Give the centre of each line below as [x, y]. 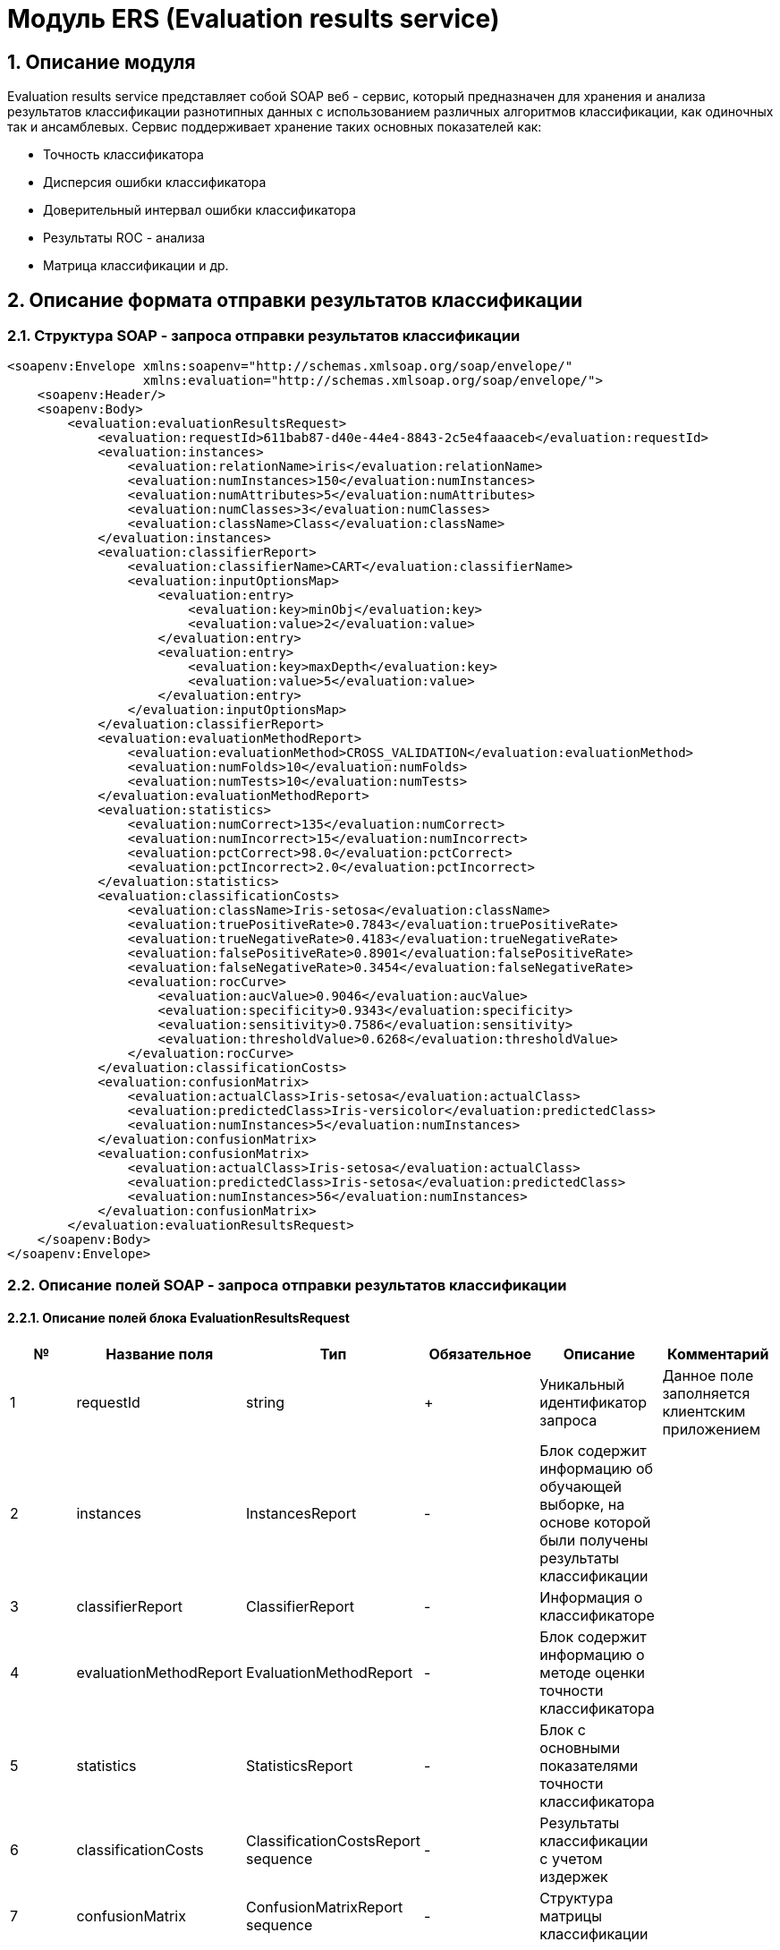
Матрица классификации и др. [136, 266]
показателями [589, 1765]
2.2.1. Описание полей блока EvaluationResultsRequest [178, 1318]
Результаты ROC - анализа [124, 238]
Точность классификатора [123, 155]
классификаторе [597, 1615]
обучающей [581, 1486]
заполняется [706, 1393]
